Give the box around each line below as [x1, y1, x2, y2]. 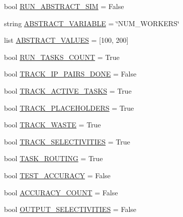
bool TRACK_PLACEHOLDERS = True [4, 102, 134, 113]
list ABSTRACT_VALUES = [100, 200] [4, 35, 129, 45]
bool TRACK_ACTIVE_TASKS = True [4, 85, 132, 96]
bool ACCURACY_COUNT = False [4, 187, 118, 197]
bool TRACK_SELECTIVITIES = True [4, 136, 130, 147]
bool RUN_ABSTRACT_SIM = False [4, 1, 124, 11]
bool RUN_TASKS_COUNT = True [4, 51, 120, 62]
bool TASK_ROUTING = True [4, 153, 103, 164]
